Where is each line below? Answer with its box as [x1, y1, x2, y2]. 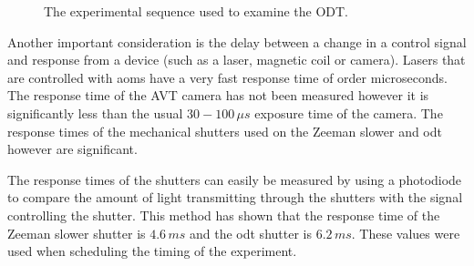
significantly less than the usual [7, 103, 183, 122]
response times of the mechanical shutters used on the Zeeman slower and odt [7, 121, 442, 140]
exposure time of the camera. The [254, 103, 443, 122]
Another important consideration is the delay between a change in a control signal [7, 32, 467, 51]
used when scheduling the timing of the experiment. [7, 241, 297, 261]
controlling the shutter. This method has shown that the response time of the [7, 205, 440, 224]
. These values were [351, 223, 460, 242]
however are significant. [7, 139, 138, 159]
